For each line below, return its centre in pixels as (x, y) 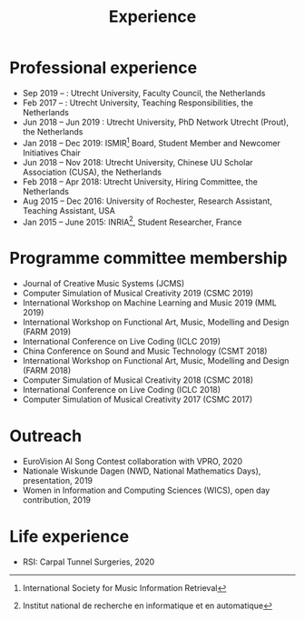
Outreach (46, 436)
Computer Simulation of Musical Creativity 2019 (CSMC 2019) (138, 294)
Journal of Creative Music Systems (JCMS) (103, 284)
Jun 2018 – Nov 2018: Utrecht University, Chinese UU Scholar (138, 162)
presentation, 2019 (58, 481)
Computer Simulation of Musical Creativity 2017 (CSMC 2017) (138, 400)
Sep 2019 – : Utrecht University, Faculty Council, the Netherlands (144, 93)
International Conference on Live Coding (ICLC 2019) (121, 342)
